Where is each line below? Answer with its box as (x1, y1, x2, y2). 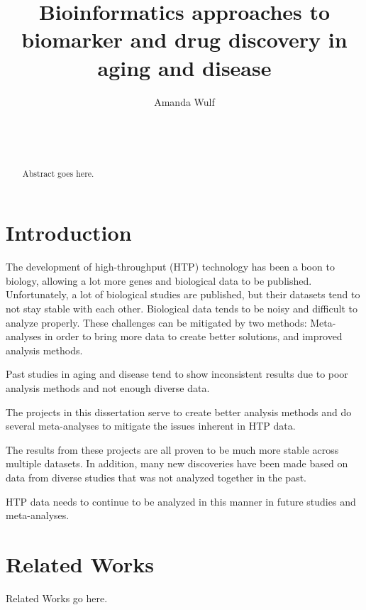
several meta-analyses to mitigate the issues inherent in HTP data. (6, 418, 296, 433)
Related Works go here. (6, 590, 108, 605)
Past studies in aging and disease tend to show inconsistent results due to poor (6, 366, 348, 381)
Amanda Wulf (154, 94, 215, 109)
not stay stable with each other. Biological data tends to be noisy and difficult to (6, 301, 357, 316)
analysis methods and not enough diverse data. (6, 381, 210, 396)
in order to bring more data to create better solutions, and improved (44, 329, 343, 344)
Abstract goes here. (22, 167, 94, 179)
